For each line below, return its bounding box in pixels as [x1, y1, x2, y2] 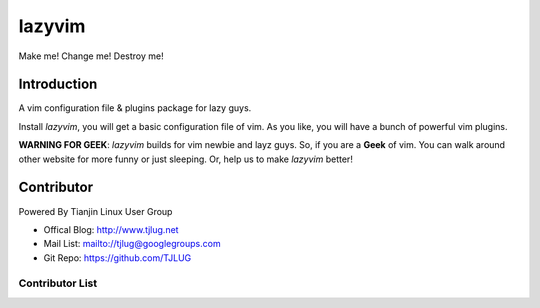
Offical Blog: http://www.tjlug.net [43, 223, 179, 235]
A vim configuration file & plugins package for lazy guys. [18, 102, 252, 114]
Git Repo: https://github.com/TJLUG [43, 251, 192, 264]
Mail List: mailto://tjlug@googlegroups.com [43, 238, 221, 250]
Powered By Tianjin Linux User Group [18, 205, 173, 217]
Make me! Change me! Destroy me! [18, 50, 164, 62]
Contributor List [18, 276, 98, 290]
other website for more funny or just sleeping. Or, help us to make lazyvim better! [18, 153, 354, 165]
